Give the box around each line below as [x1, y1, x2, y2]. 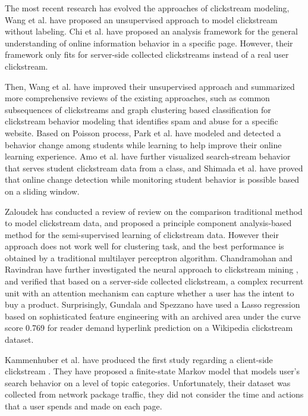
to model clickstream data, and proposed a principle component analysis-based [5, 217, 292, 229]
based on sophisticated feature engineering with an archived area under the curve [5, 309, 301, 322]
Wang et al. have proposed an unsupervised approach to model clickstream [5, 13, 278, 26]
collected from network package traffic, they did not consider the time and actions [5, 388, 304, 401]
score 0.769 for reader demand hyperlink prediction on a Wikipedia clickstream [5, 321, 293, 334]
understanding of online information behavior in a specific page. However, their [5, 36, 293, 49]
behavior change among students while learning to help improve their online [5, 138, 282, 151]
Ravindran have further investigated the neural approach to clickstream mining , [5, 263, 298, 276]
